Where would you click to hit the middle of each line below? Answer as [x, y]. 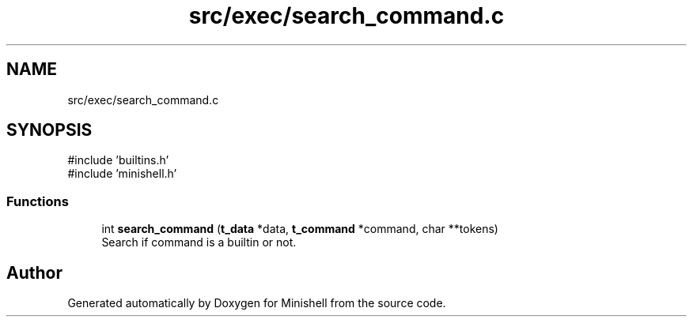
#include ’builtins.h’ [118, 160]
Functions [38, 201]
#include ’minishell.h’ [122, 174]
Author [34, 272]
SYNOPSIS [49, 130]
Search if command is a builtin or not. [199, 242]
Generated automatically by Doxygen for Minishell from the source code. [257, 303]
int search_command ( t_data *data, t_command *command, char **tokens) [300, 229]
